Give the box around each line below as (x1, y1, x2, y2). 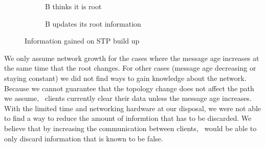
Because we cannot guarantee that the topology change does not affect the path (4, 82, 254, 93)
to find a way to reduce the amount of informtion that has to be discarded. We (4, 113, 252, 123)
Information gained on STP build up (25, 35, 140, 46)
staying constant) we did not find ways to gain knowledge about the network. (4, 72, 247, 83)
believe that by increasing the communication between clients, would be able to (4, 122, 257, 133)
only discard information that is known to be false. (4, 133, 163, 143)
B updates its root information (45, 18, 141, 29)
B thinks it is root (45, 1, 102, 11)
